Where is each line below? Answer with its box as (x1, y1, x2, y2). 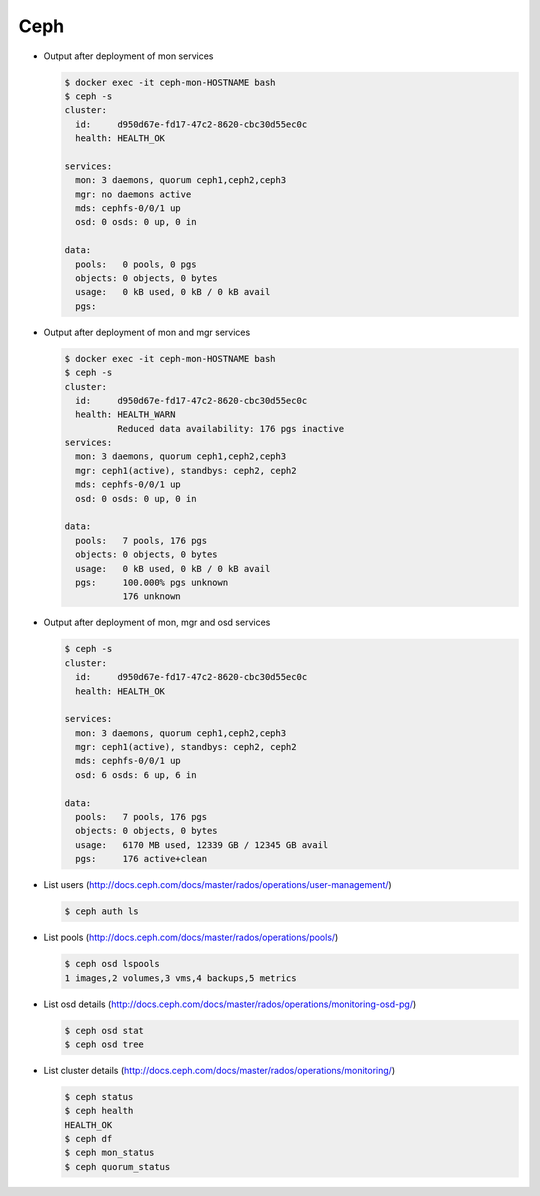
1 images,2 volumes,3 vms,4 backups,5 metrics (64, 972, 297, 984)
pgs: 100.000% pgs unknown (75, 577, 229, 588)
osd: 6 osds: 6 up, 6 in (75, 769, 197, 780)
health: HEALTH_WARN (75, 409, 176, 420)
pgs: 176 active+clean (75, 853, 208, 865)
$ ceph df (64, 1133, 113, 1145)
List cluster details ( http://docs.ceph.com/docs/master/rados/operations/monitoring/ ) (43, 1064, 396, 1076)
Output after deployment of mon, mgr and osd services (43, 616, 271, 629)
